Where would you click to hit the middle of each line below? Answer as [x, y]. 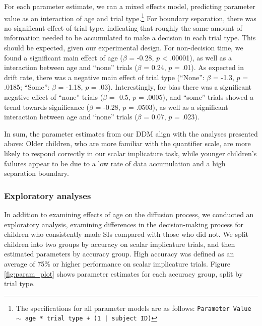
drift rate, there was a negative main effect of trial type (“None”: [104, 77]
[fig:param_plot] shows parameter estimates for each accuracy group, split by [123, 273]
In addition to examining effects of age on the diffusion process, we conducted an [129, 214]
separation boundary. [37, 173]
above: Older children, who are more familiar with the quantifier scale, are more [127, 143]
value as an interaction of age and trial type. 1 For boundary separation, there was [130, 17]
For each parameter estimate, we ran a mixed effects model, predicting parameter [130, 6]
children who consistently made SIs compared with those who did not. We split [126, 234]
